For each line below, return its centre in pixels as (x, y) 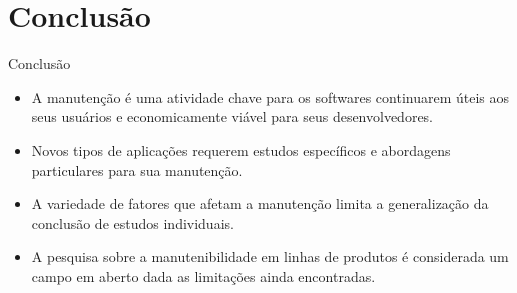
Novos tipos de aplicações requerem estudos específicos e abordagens (241, 149)
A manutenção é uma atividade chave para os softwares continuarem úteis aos (270, 96)
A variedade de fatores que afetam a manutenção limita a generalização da (260, 203)
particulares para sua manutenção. (137, 169)
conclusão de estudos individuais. (132, 222)
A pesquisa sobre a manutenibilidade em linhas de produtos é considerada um (270, 256)
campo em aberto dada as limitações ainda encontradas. (203, 275)
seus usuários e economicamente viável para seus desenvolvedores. (232, 116)
